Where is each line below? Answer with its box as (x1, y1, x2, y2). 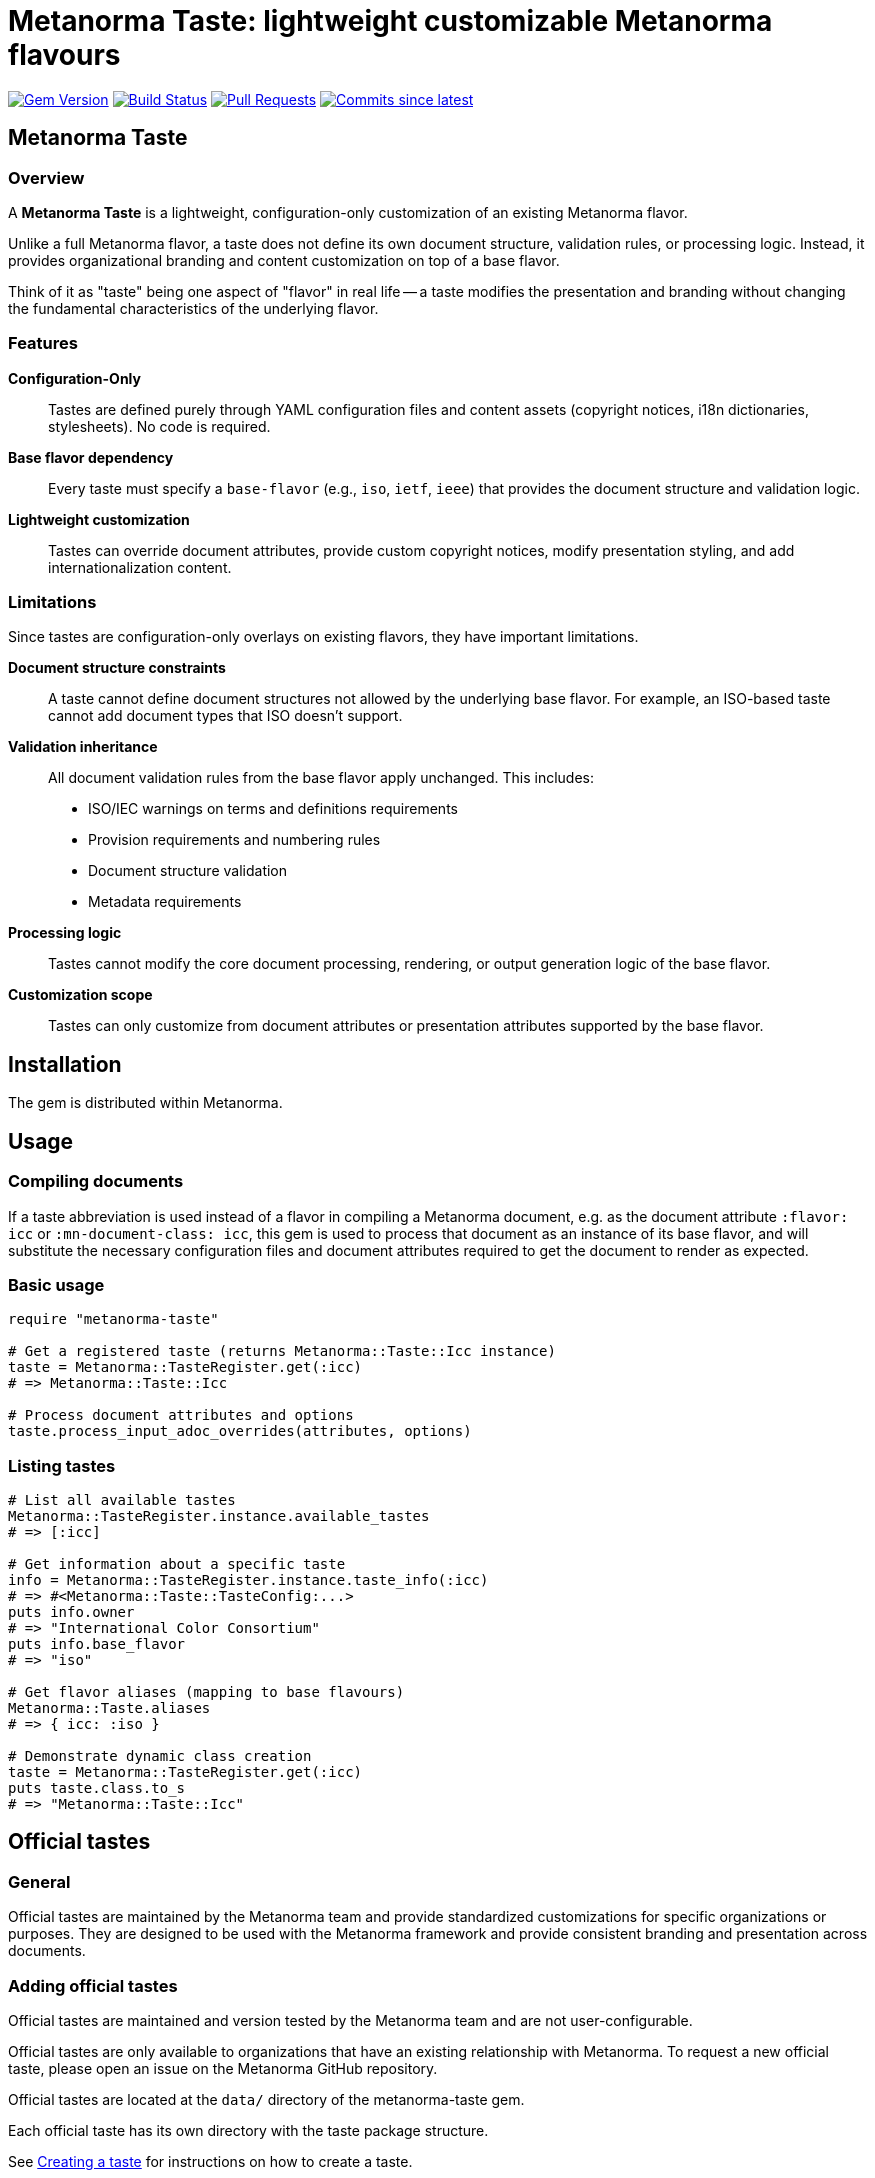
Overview (8, 167, 85, 188)
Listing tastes (8, 1455, 116, 1476)
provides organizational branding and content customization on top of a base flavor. (8, 251, 560, 269)
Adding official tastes (8, 1975, 178, 1996)
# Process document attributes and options (8, 1407, 354, 1424)
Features (8, 333, 78, 354)
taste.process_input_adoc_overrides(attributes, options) (8, 1423, 472, 1440)
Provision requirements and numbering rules (88, 831, 381, 849)
